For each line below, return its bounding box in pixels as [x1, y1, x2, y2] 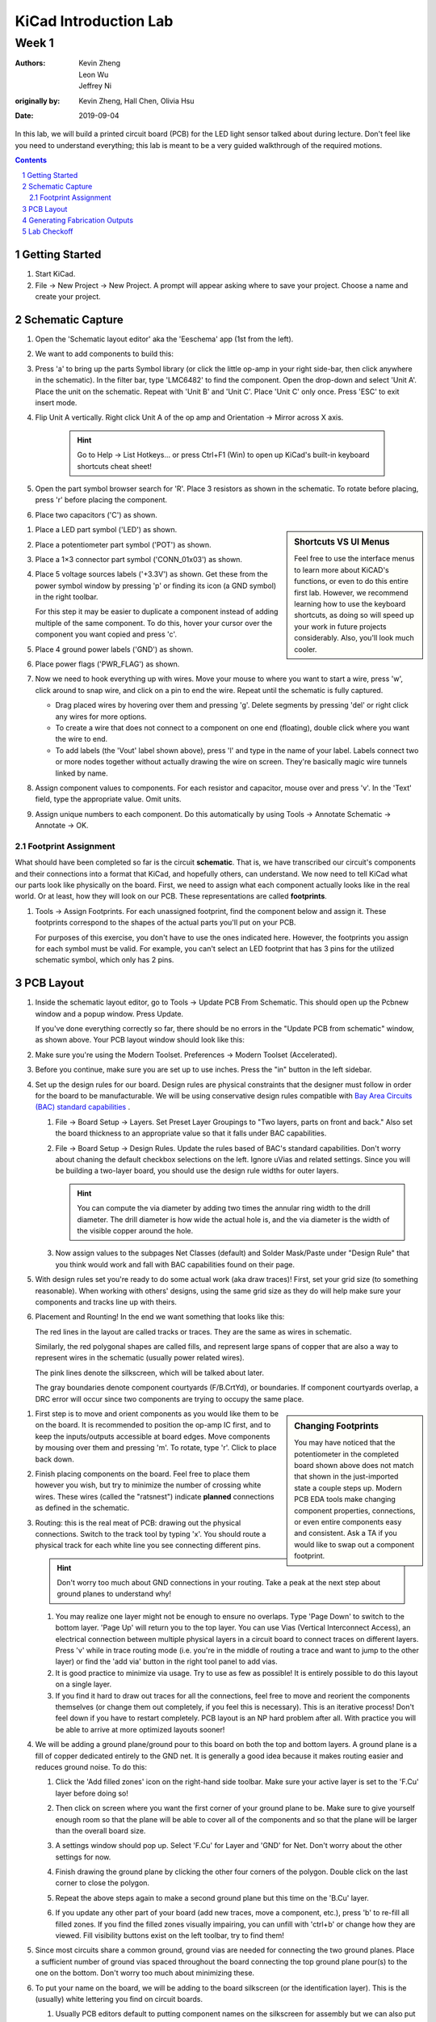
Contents [15, 155, 48, 165]
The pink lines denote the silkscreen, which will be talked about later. [35, 1368, 264, 1377]
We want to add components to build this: [35, 349, 174, 359]
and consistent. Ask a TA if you [294, 1529, 397, 1538]
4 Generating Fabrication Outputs [22, 215, 133, 226]
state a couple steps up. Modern [294, 1483, 403, 1492]
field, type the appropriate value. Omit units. [35, 794, 182, 804]
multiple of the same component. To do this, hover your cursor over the [35, 618, 273, 628]
